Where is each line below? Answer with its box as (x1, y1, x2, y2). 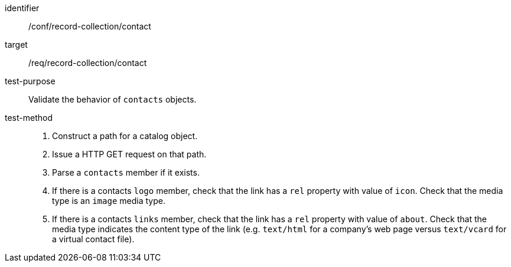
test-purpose (5, 76, 56, 86)
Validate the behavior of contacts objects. (28, 94, 197, 104)
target (5, 39, 28, 50)
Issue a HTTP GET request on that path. (52, 149, 207, 159)
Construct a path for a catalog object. (52, 131, 198, 141)
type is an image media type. (52, 196, 165, 206)
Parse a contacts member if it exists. (52, 167, 200, 177)
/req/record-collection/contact (28, 58, 147, 68)
